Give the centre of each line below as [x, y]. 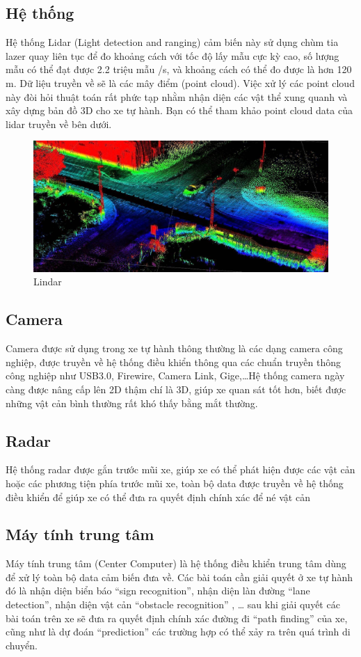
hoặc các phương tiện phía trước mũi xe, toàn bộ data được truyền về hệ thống [175, 483]
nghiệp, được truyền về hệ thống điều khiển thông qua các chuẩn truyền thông [173, 362]
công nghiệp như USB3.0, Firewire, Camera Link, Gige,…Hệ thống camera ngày [175, 375]
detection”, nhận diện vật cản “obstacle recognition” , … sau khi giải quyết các [173, 604]
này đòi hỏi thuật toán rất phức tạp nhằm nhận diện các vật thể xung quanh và [177, 96]
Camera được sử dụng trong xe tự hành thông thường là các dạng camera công [174, 348]
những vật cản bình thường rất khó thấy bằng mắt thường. [132, 403]
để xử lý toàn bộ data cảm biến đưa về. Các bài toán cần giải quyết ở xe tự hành [179, 577]
